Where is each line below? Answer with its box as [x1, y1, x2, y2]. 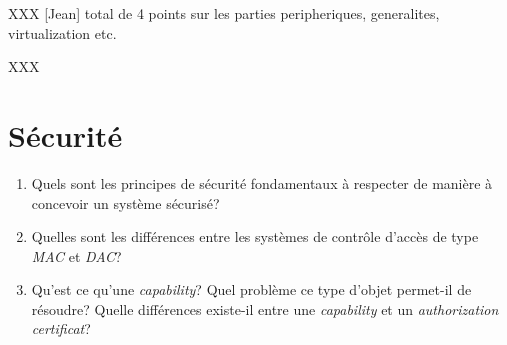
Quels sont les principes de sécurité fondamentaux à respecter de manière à [31, 172, 493, 193]
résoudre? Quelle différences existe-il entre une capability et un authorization [31, 298, 499, 319]
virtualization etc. [8, 22, 117, 43]
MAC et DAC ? [31, 245, 122, 266]
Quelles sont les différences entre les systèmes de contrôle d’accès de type [31, 226, 479, 247]
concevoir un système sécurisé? [31, 192, 220, 213]
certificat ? [31, 318, 91, 339]
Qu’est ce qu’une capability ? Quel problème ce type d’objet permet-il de [31, 279, 472, 300]
